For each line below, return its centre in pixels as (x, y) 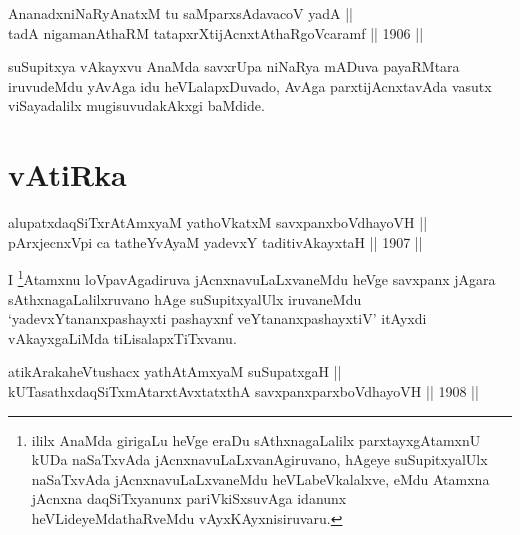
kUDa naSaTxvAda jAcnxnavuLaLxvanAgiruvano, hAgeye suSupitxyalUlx (259, 459)
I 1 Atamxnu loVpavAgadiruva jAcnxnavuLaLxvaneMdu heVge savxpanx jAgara (252, 277)
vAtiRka (67, 174)
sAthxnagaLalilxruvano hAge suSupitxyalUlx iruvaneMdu (185, 298)
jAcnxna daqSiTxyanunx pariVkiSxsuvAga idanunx (189, 498)
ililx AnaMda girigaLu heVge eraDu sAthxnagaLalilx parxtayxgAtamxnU (256, 439)
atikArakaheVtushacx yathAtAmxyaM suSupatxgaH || (175, 371)
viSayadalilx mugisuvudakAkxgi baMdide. (136, 105)
